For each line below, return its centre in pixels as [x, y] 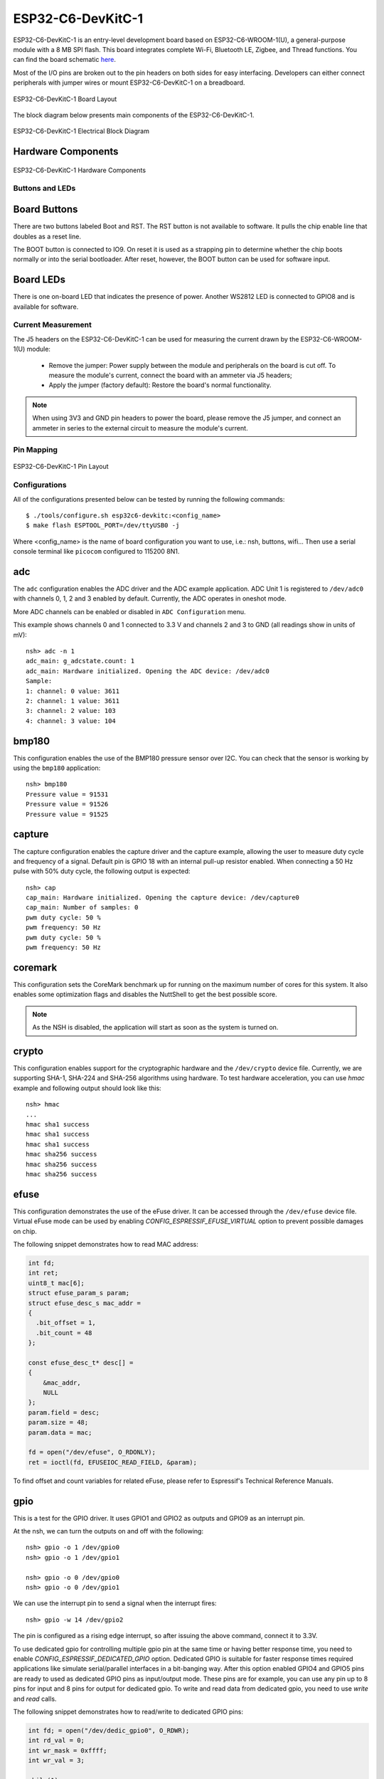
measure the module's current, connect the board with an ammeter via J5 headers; [170, 375]
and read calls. [35, 1699]
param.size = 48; [58, 1422]
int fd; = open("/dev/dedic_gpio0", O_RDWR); [109, 1730]
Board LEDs [39, 280]
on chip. [25, 1231]
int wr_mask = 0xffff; [68, 1750]
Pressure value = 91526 [67, 804]
